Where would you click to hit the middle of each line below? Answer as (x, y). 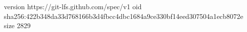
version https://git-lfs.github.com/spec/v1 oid (73, 6)
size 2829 (17, 25)
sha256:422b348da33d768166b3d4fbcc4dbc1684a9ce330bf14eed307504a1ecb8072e (124, 16)
